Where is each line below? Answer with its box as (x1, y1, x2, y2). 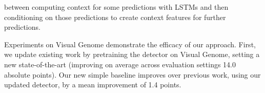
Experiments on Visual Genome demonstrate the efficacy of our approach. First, (4, 39, 256, 49)
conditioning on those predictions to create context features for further (4, 11, 226, 22)
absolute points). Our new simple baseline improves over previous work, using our (4, 69, 261, 80)
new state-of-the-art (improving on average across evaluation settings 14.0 (4, 59, 236, 69)
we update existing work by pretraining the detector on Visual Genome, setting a (4, 49, 260, 60)
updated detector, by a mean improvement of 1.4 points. (4, 79, 181, 90)
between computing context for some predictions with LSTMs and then (4, 2, 229, 12)
